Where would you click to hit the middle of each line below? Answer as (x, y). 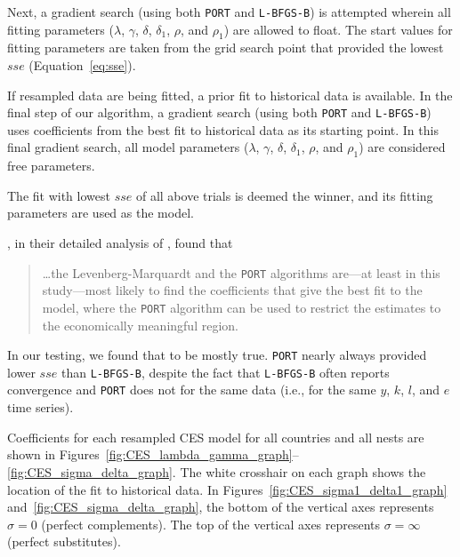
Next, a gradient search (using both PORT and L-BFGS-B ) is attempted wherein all (229, 12)
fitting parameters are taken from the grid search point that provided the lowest (226, 48)
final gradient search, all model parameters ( (128, 147)
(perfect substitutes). (64, 541)
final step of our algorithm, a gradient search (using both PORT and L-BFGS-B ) (219, 112)
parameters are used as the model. (101, 213)
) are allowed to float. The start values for (338, 29)
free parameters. (51, 166)
